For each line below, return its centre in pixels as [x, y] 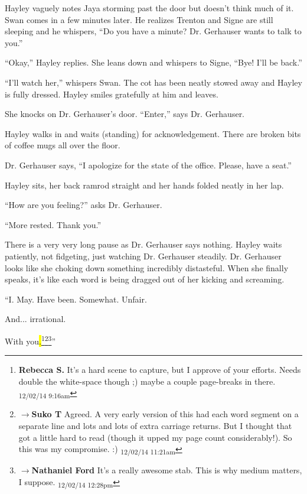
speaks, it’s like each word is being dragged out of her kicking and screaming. [145, 279]
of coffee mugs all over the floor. [63, 145]
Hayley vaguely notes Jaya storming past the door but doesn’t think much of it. [149, 8]
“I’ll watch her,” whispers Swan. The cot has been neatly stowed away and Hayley [153, 82]
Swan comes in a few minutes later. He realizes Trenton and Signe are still [139, 19]
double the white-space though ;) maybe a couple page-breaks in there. [147, 381]
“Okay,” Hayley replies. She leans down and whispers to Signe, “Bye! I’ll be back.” [153, 62]
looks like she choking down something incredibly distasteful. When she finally [147, 267]
